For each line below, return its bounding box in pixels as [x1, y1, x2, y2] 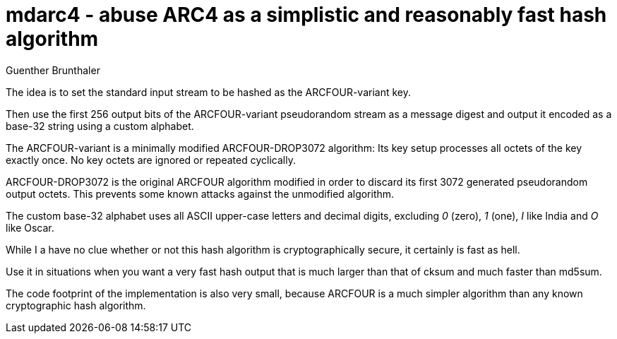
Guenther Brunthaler [6, 64, 100, 76]
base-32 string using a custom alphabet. [6, 119, 194, 132]
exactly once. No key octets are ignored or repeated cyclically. [6, 153, 296, 166]
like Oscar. [6, 221, 54, 234]
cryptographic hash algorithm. [6, 299, 146, 311]
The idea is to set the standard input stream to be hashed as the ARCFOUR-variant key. [6, 85, 412, 98]
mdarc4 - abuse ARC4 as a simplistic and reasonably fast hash [6, 3, 607, 27]
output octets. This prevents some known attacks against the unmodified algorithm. [6, 187, 395, 200]
